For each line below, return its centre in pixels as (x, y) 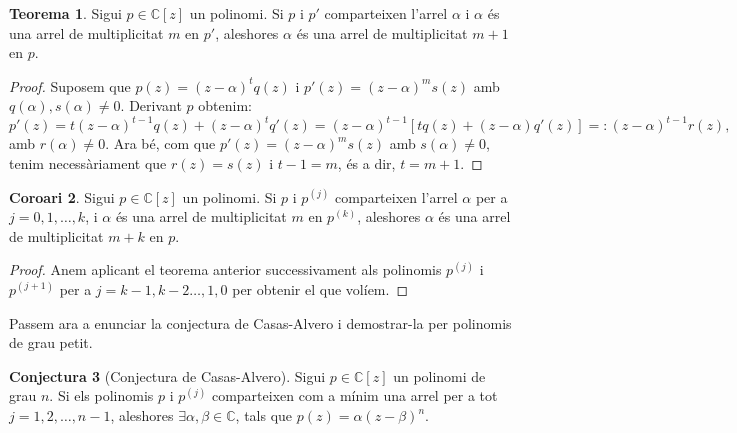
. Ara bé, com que (160, 143)
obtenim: (225, 105)
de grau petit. (51, 342)
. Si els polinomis (101, 395)
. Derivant (151, 105)
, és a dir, (366, 163)
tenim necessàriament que (88, 163)
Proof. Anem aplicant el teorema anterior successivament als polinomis (225, 269)
